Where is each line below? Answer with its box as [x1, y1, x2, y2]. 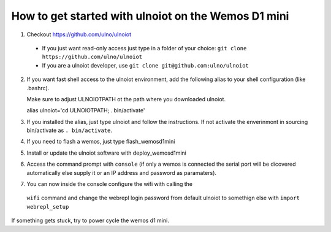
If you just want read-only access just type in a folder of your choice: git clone [42, 44, 247, 52]
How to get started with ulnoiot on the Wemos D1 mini [11, 9, 289, 23]
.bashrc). [26, 84, 50, 91]
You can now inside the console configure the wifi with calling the [26, 180, 193, 188]
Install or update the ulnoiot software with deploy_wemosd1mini [26, 149, 187, 157]
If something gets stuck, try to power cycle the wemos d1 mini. [11, 217, 170, 224]
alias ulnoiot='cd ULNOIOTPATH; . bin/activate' [26, 107, 145, 114]
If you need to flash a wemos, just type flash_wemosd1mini [26, 138, 175, 145]
